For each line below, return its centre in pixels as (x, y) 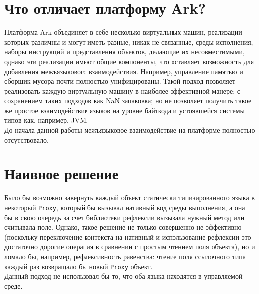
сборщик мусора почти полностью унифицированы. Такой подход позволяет (120, 81)
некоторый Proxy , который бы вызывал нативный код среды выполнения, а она (125, 207)
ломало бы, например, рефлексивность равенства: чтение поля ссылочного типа (125, 256)
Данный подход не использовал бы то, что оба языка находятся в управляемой (124, 276)
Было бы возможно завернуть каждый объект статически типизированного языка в (129, 198)
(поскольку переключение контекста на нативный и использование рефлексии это (128, 236)
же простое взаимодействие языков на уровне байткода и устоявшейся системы (125, 110)
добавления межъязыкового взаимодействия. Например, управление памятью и (124, 71)
